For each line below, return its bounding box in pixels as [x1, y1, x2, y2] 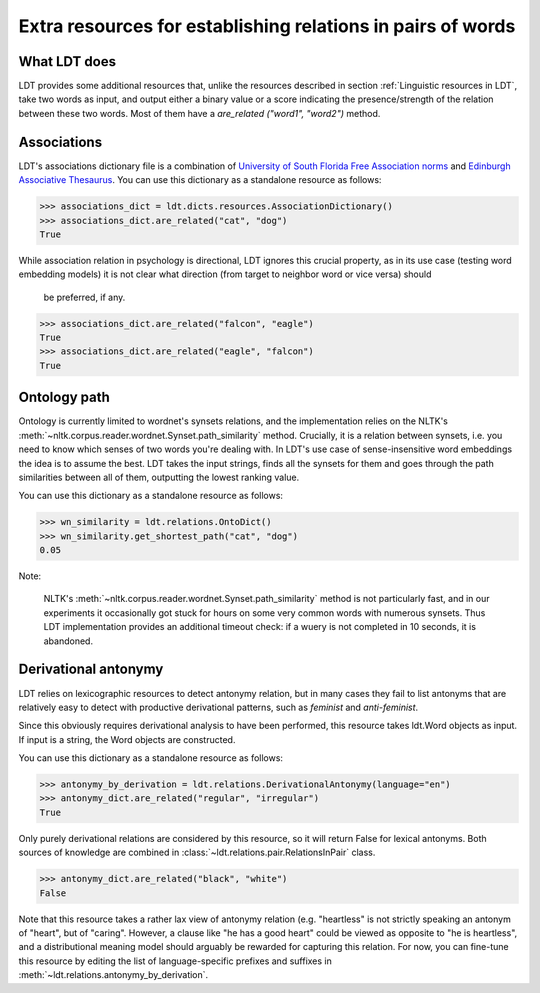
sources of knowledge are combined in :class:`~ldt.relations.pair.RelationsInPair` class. [18, 846, 376, 859]
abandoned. [43, 635, 94, 647]
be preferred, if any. [43, 291, 126, 303]
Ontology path [18, 389, 110, 406]
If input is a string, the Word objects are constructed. [18, 733, 236, 745]
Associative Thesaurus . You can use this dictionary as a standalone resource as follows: [18, 174, 382, 186]
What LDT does [18, 53, 117, 70]
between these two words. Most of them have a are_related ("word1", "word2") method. [18, 107, 381, 119]
